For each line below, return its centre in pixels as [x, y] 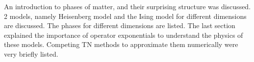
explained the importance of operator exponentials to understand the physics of [124, 35]
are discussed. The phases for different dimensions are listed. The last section [120, 25]
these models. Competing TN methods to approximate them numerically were [121, 44]
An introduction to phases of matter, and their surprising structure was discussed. [127, 6]
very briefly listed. [31, 54]
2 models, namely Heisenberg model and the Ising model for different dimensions [125, 16]
